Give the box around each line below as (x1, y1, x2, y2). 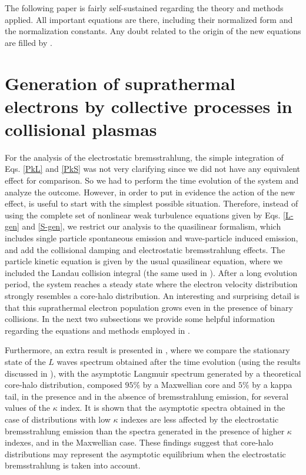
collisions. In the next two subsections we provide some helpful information (5, 313, 275, 325)
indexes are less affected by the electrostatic (121, 413, 279, 425)
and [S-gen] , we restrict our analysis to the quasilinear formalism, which (22, 220, 281, 232)
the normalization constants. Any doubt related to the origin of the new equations (5, 25, 301, 37)
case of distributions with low (5, 413, 111, 425)
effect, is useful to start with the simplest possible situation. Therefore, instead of (5, 197, 298, 210)
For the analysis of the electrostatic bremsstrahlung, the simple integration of (5, 151, 284, 163)
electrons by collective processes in (5, 94, 292, 118)
